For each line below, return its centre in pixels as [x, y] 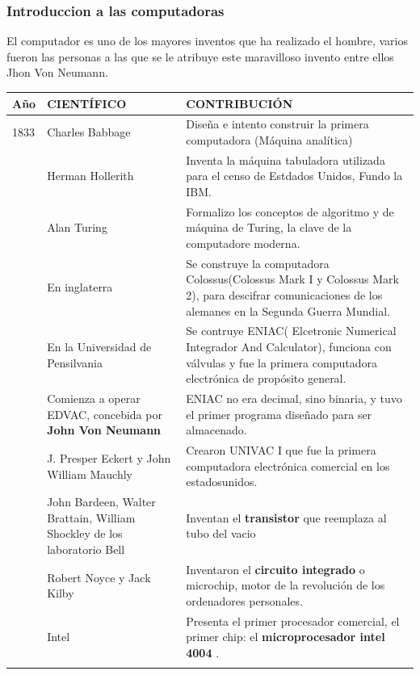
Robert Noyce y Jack [99, 577]
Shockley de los [85, 533]
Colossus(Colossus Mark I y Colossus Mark [292, 279]
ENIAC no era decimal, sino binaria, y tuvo [294, 398]
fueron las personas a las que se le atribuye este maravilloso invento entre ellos [200, 56]
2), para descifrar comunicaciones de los [284, 295]
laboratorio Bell [86, 549]
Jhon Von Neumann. [57, 72]
